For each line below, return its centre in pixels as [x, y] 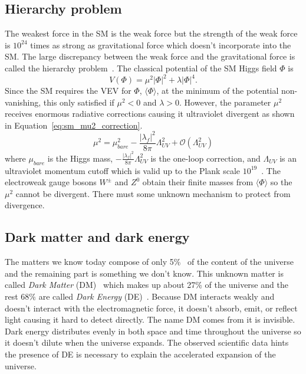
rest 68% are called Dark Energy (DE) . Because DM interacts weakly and [140, 296]
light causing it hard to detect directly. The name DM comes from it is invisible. [150, 319]
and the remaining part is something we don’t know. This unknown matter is [144, 273]
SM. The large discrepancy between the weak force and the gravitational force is [150, 56]
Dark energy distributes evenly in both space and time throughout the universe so [153, 331]
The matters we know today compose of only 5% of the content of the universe [149, 262]
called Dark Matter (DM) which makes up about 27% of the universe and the [147, 285]
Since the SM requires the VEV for [68, 91]
